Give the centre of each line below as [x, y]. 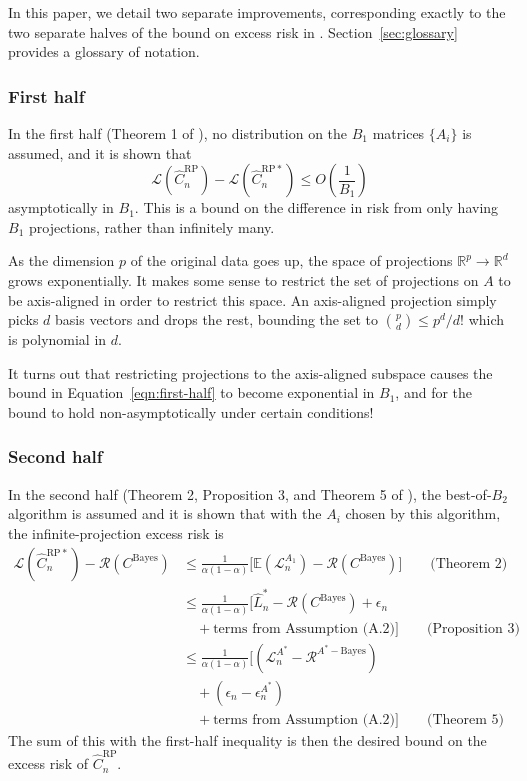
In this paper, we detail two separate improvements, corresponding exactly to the [257, 12]
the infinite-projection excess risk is [116, 532]
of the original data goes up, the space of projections [291, 260]
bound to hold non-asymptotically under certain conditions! [191, 411]
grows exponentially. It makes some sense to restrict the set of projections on [243, 279]
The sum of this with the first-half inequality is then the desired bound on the [247, 739]
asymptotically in [61, 207]
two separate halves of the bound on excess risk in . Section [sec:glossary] [233, 31]
